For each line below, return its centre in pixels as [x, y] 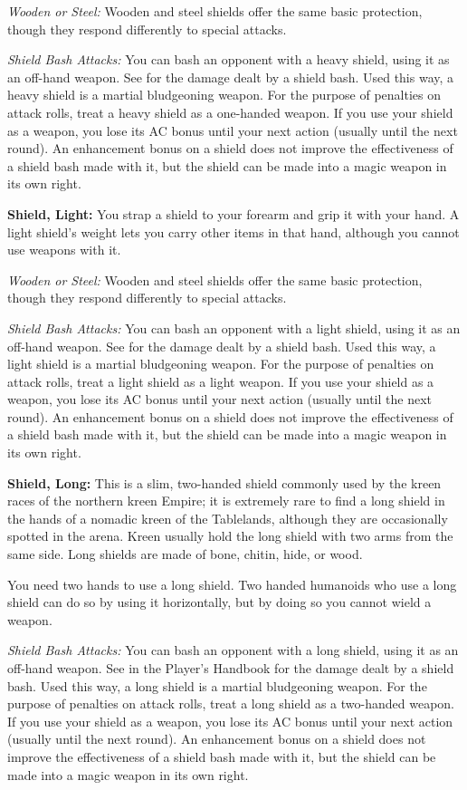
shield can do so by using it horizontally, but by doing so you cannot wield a [219, 602]
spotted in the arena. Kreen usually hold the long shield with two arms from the [230, 536]
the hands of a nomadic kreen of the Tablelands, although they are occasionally [228, 518]
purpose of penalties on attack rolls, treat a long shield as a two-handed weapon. [231, 703]
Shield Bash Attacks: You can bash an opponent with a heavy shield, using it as [229, 59]
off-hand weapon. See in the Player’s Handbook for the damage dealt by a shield [231, 668]
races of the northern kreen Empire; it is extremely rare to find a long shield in [226, 501]
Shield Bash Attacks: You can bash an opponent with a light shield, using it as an [234, 328]
